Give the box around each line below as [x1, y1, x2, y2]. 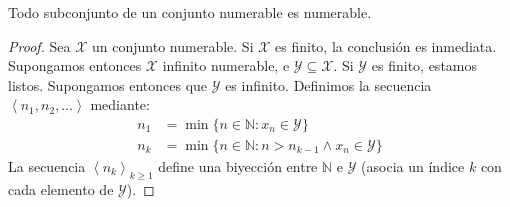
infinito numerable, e [162, 55, 290, 76]
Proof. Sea [8, 35, 71, 56]
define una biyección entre [158, 156, 318, 177]
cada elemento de [8, 178, 114, 199]
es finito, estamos [371, 55, 478, 76]
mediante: [90, 94, 150, 115]
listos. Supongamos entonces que [8, 74, 208, 95]
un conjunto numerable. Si [92, 35, 254, 56]
